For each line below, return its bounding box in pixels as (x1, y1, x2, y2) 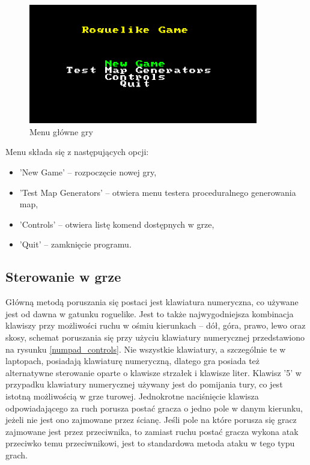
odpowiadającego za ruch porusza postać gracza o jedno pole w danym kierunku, (5, 401, 303, 414)
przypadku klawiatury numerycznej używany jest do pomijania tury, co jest (5, 378, 283, 391)
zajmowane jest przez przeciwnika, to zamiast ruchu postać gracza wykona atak (5, 425, 299, 437)
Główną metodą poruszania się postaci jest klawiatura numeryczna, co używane (5, 296, 299, 308)
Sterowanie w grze (5, 267, 121, 286)
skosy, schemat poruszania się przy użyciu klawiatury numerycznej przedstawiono (5, 331, 305, 343)
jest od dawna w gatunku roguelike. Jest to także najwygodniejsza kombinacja (5, 307, 294, 320)
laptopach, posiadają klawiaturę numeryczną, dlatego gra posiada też (5, 354, 260, 367)
